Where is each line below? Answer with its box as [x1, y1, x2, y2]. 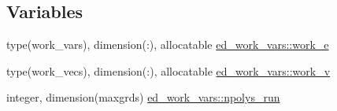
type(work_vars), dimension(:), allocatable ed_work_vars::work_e [6, 36, 329, 53]
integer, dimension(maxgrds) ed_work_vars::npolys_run [6, 89, 280, 105]
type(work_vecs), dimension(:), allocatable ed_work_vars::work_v [6, 62, 331, 79]
